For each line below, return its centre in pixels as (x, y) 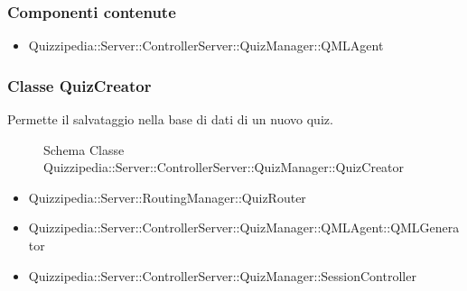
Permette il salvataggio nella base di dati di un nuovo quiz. (170, 119)
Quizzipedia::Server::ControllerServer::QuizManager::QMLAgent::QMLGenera (244, 227)
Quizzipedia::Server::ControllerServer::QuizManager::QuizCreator (224, 167)
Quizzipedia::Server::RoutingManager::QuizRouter (167, 197)
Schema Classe (84, 149)
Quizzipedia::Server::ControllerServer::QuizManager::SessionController (222, 275)
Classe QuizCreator (79, 85)
